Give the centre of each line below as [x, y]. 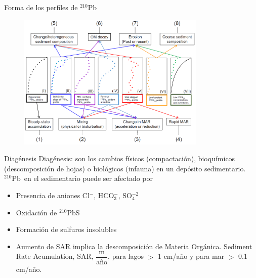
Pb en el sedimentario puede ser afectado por [82, 178]
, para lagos [126, 256]
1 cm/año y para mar [191, 256]
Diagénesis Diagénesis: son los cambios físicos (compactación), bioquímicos [120, 158]
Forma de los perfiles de [41, 7]
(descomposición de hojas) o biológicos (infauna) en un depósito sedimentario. [125, 168]
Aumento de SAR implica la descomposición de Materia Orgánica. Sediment [134, 246]
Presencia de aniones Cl [53, 195]
